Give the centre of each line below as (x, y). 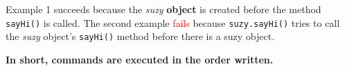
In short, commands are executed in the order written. (140, 59)
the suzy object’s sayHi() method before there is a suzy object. (140, 36)
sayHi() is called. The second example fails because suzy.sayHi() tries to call (173, 22)
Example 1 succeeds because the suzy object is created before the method (163, 9)
